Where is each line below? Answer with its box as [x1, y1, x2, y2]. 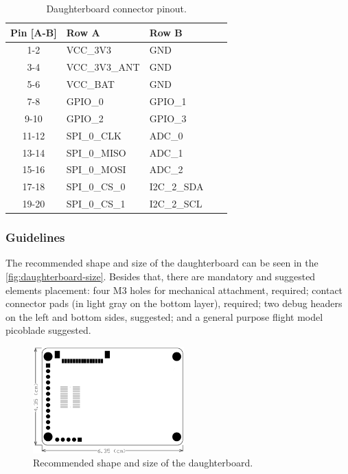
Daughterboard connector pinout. [46, 1, 187, 15]
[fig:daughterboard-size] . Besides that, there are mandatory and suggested [5, 269, 316, 283]
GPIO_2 [66, 111, 104, 125]
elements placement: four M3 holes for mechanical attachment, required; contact [5, 282, 343, 297]
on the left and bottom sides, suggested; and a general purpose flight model [5, 309, 323, 324]
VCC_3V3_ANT [66, 60, 140, 74]
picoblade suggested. [5, 323, 91, 337]
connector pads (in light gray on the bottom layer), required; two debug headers [5, 296, 343, 311]
